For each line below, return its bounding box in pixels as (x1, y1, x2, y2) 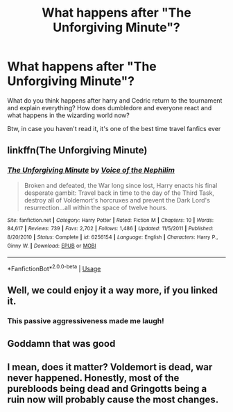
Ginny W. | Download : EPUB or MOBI (7, 242, 96, 249)
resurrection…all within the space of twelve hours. (24, 203, 168, 212)
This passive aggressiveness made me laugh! (7, 316, 164, 326)
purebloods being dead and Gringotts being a (7, 383, 207, 395)
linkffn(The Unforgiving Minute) (7, 144, 148, 157)
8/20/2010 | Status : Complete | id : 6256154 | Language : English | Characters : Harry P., (7, 234, 218, 241)
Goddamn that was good (7, 338, 116, 350)
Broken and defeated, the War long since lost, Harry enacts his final (24, 181, 218, 189)
